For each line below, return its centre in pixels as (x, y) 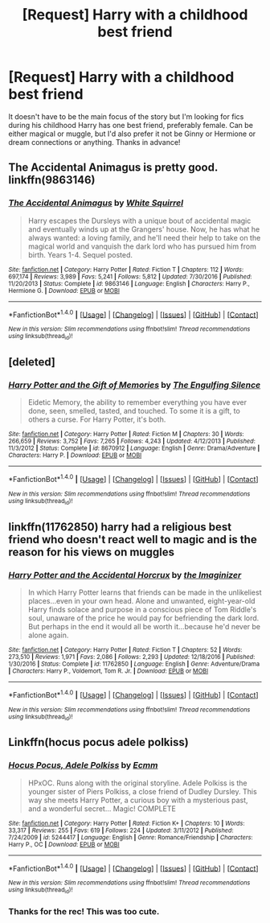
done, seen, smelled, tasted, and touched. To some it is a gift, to (134, 411)
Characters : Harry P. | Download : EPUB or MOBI (75, 455)
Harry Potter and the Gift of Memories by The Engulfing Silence (135, 385)
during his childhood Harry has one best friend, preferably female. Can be (131, 125)
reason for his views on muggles (92, 552)
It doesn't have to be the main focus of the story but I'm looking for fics (126, 116)
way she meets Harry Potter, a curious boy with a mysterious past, (138, 800)
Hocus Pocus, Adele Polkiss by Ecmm (83, 765)
